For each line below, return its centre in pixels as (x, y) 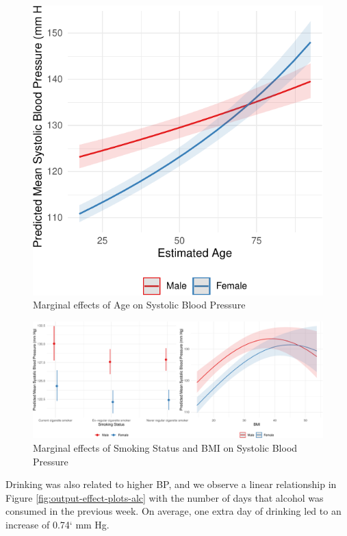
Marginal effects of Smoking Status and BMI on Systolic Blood (165, 447)
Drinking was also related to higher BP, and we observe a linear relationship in (171, 484)
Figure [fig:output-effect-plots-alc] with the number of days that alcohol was (165, 497)
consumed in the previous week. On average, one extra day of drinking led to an (173, 511)
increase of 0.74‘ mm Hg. (57, 524)
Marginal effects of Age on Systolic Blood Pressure (139, 305)
